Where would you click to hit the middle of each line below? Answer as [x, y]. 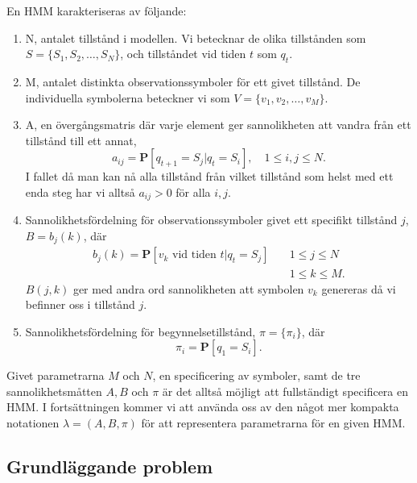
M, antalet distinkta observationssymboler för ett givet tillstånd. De [193, 81]
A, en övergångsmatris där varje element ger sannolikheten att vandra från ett [218, 125]
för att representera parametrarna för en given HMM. [273, 423]
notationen [33, 423]
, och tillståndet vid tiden [183, 54]
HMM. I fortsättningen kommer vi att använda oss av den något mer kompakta [203, 407]
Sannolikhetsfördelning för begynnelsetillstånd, [140, 331]
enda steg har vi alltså [80, 192]
